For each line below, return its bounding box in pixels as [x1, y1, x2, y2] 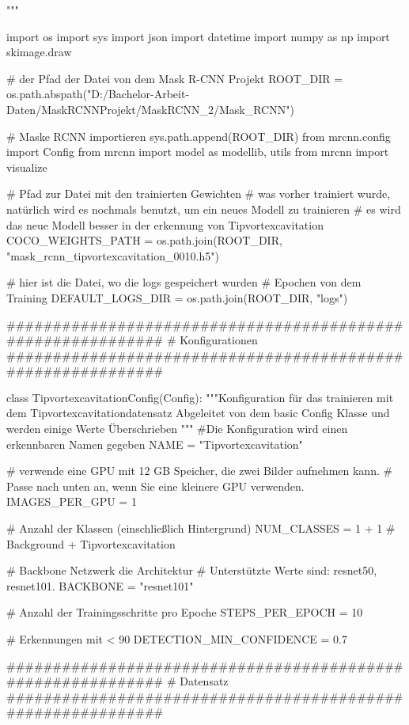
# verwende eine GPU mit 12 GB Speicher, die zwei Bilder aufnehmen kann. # [6, 462, 393, 479]
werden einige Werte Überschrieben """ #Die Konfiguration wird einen [6, 420, 348, 437]
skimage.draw [6, 44, 72, 60]
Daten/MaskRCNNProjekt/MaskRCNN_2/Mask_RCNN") [6, 101, 294, 117]
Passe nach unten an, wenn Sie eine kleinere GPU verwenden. [6, 477, 305, 494]
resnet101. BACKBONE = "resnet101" [6, 577, 194, 594]
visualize [6, 158, 47, 175]
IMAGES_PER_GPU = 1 [6, 493, 137, 510]
